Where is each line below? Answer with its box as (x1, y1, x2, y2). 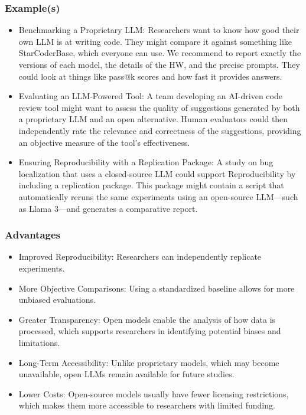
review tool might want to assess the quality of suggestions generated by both (18, 101, 300, 113)
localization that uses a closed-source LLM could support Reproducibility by (18, 167, 296, 179)
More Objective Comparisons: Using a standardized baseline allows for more (18, 282, 295, 294)
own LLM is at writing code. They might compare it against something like (18, 35, 292, 47)
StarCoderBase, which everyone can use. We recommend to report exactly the (18, 47, 301, 59)
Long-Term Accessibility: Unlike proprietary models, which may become (18, 356, 279, 368)
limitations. (18, 336, 60, 348)
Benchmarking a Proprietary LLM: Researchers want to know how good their (18, 24, 300, 36)
